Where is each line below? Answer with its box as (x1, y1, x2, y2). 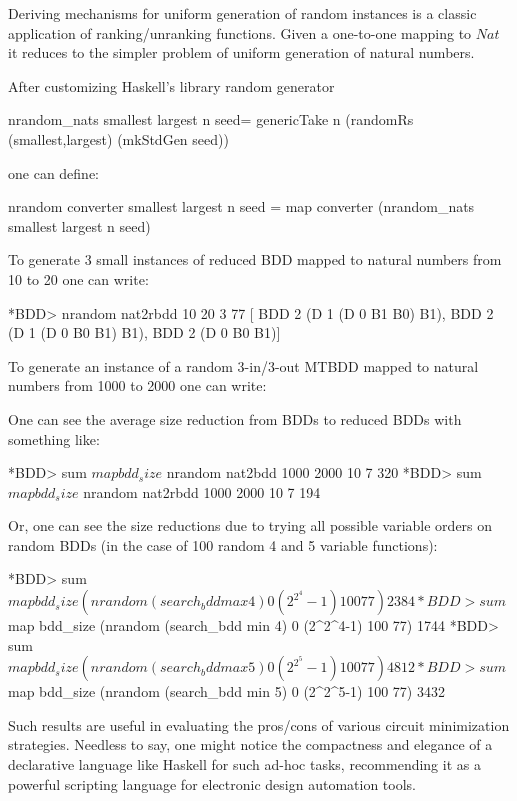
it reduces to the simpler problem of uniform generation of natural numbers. (8, 42, 475, 63)
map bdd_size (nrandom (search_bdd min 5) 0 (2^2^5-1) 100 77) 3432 (8, 681, 445, 702)
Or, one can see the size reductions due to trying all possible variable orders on (8, 515, 493, 536)
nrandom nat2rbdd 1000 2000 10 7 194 (83, 481, 321, 502)
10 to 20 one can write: (8, 268, 149, 289)
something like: (8, 428, 100, 449)
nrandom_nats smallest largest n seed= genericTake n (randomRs (8, 109, 414, 130)
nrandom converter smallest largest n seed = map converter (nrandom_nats (8, 196, 475, 217)
